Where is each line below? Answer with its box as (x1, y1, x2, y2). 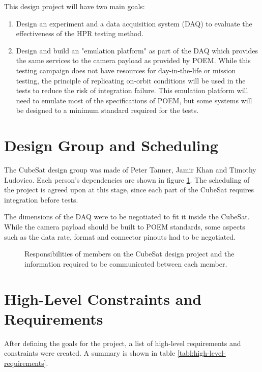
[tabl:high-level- (177, 348, 226, 358)
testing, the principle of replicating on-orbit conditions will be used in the (16, 75, 246, 85)
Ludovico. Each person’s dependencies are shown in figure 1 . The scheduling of (4, 174, 250, 185)
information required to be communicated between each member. (24, 258, 227, 269)
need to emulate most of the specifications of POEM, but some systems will (16, 95, 252, 105)
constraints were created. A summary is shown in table (4, 348, 176, 358)
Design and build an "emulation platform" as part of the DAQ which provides (16, 45, 258, 55)
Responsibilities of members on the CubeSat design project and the (24, 248, 235, 259)
